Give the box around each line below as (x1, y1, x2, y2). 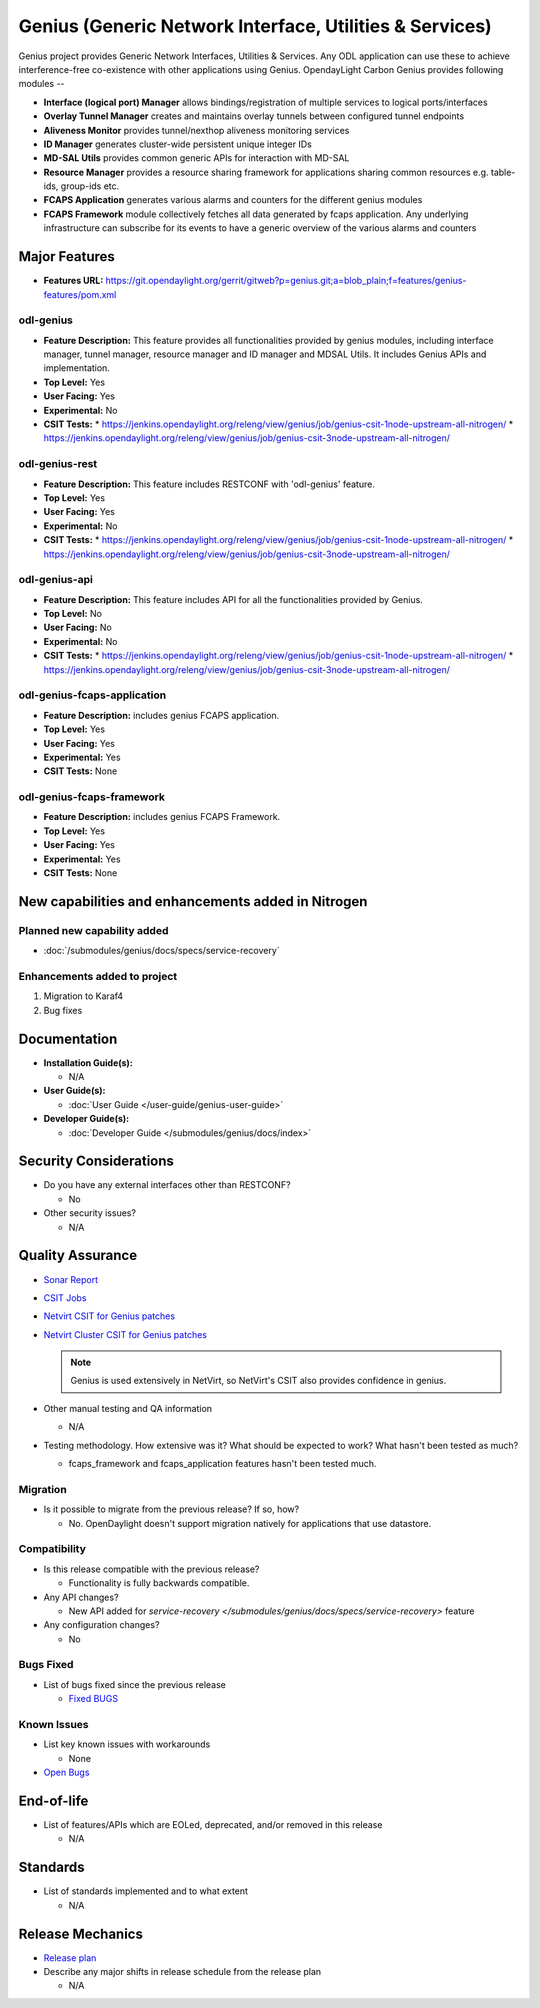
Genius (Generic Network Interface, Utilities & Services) (18, 15, 492, 37)
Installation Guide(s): (43, 1056, 134, 1069)
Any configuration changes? (43, 1619, 160, 1631)
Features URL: (43, 275, 104, 287)
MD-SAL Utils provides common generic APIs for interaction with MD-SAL (43, 152, 350, 164)
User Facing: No (43, 621, 112, 634)
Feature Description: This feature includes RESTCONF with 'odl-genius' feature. (43, 478, 375, 490)
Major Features (18, 248, 115, 265)
